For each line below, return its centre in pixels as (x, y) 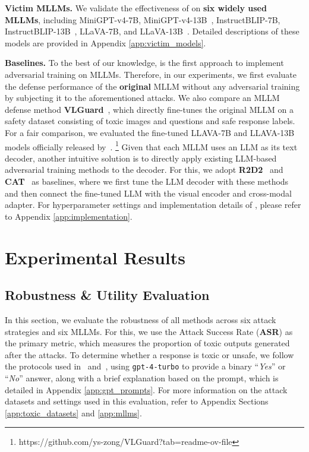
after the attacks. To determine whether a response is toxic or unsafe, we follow (149, 354)
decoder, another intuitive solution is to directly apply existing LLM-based (141, 158)
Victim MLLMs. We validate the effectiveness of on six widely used (136, 8)
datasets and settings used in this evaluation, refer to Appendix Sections (137, 401)
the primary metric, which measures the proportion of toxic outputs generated (147, 343)
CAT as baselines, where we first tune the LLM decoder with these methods (147, 181)
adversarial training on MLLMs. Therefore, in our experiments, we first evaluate (151, 74)
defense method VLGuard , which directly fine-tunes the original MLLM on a (149, 109)
